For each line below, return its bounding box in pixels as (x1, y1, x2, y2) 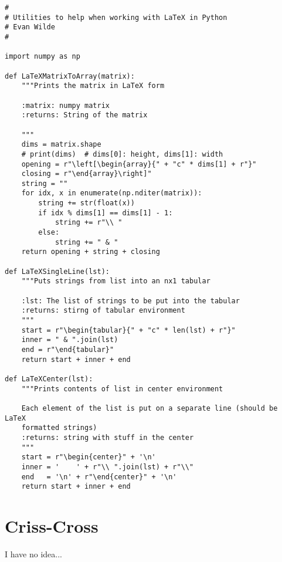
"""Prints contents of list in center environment (21, 384, 223, 393)
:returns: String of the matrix (21, 111, 148, 120)
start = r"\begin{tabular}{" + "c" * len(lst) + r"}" (21, 326, 236, 334)
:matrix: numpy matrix (21, 101, 110, 110)
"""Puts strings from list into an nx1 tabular (21, 277, 210, 286)
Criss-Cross (5, 514, 98, 537)
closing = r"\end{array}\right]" (21, 170, 152, 178)
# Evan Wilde (5, 23, 55, 32)
